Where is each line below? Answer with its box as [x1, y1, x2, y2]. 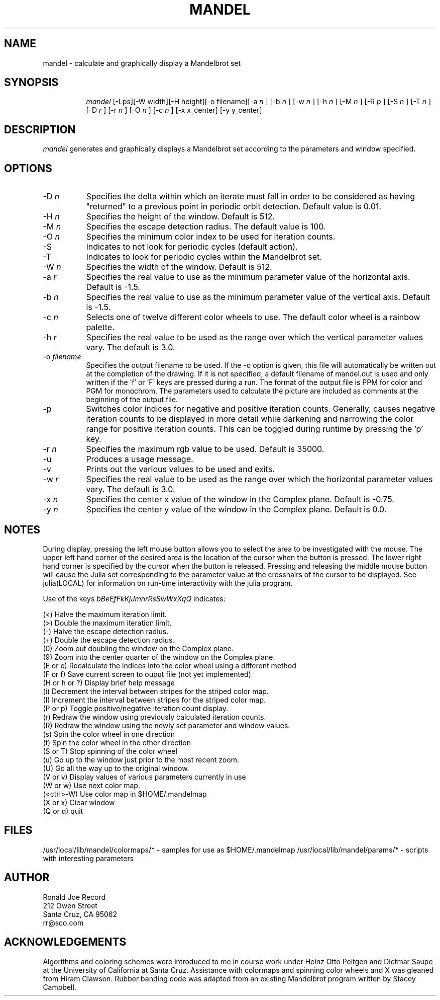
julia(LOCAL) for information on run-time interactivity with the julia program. [43, 578, 293, 587]
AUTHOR [4, 871, 50, 884]
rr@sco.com [43, 918, 84, 927]
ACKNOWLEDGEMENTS [4, 936, 127, 949]
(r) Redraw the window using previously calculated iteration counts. [43, 712, 266, 721]
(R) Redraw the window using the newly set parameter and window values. [43, 721, 290, 730]
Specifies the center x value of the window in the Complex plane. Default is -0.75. [86, 494, 394, 505]
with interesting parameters [43, 854, 134, 863]
